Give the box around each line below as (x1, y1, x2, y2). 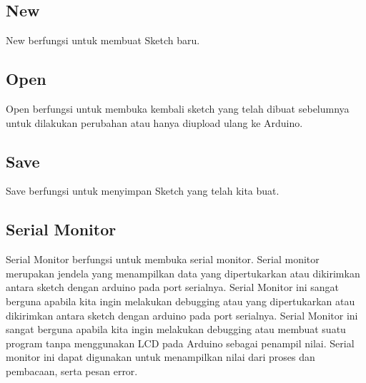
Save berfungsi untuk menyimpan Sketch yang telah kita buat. (6, 183, 280, 198)
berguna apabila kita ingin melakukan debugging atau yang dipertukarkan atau (6, 293, 355, 308)
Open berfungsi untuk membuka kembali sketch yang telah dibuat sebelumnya (6, 101, 350, 116)
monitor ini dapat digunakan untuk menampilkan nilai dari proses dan (6, 349, 315, 364)
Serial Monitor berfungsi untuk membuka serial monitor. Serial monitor (6, 252, 320, 267)
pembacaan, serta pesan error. (6, 363, 138, 378)
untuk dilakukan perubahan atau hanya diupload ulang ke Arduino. (6, 115, 303, 130)
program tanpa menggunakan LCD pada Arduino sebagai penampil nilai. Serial (6, 335, 355, 350)
